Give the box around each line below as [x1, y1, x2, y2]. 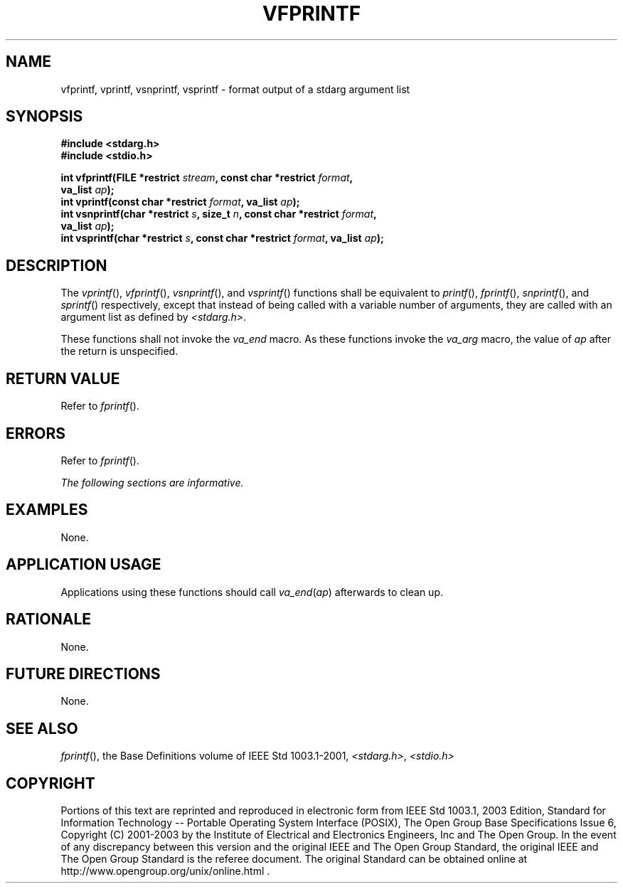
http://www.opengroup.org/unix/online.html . [60, 865, 270, 878]
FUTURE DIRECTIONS [6, 664, 161, 683]
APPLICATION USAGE [6, 555, 161, 574]
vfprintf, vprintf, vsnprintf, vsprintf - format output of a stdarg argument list [60, 82, 410, 95]
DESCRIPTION [6, 256, 107, 275]
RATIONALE [6, 610, 92, 629]
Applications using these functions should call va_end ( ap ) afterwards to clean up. [60, 585, 444, 598]
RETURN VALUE [6, 369, 120, 388]
